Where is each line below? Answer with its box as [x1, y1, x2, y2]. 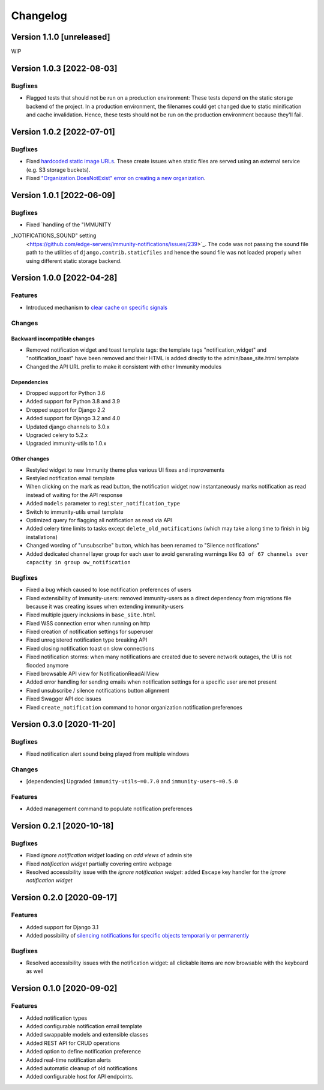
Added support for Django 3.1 [26, 923, 99, 930]
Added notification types [26, 1014, 88, 1022]
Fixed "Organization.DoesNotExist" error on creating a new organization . [26, 174, 206, 181]
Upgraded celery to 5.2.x [26, 431, 88, 438]
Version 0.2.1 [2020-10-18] [11, 821, 114, 831]
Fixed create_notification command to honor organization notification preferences [26, 703, 242, 711]
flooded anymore [26, 661, 69, 669]
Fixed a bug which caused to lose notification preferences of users [26, 586, 192, 594]
